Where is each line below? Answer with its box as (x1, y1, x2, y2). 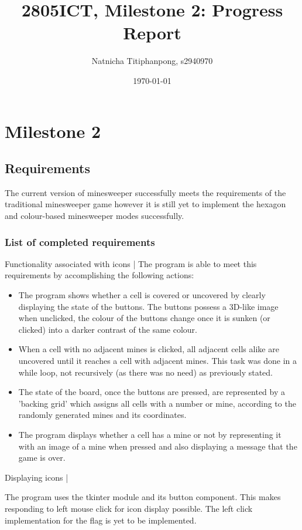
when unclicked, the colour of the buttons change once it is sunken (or (18, 312, 270, 324)
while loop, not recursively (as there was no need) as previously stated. (18, 366, 273, 378)
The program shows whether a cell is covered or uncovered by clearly (18, 289, 266, 301)
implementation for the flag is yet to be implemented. (5, 514, 197, 526)
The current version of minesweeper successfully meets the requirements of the (5, 186, 286, 198)
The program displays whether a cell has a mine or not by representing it (18, 428, 282, 441)
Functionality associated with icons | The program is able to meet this (5, 257, 257, 269)
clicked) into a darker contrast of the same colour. (18, 323, 197, 335)
